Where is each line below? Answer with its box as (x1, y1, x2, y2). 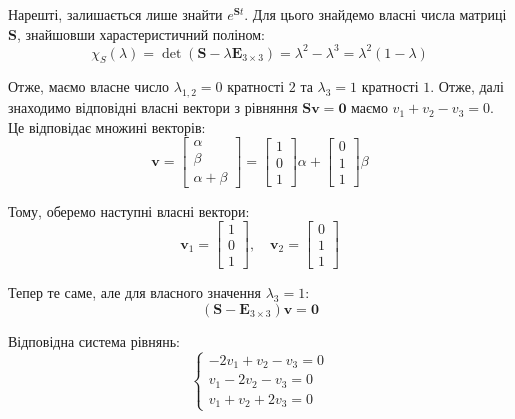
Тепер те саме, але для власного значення (8, 282, 261, 303)
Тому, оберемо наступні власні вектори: (8, 200, 250, 221)
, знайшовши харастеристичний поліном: (16, 23, 266, 44)
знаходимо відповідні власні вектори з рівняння (8, 97, 298, 118)
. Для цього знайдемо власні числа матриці (244, 4, 507, 24)
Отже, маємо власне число (8, 76, 170, 97)
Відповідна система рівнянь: (8, 330, 180, 351)
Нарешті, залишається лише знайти (8, 4, 223, 24)
